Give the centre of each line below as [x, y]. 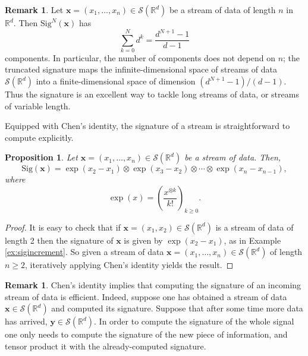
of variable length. [38, 105]
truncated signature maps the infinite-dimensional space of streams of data [141, 69]
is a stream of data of [254, 227]
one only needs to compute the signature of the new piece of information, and [146, 334]
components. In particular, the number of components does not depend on [140, 57]
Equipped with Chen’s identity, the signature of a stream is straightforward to [147, 126]
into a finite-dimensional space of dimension [116, 81]
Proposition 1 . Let [41, 157]
